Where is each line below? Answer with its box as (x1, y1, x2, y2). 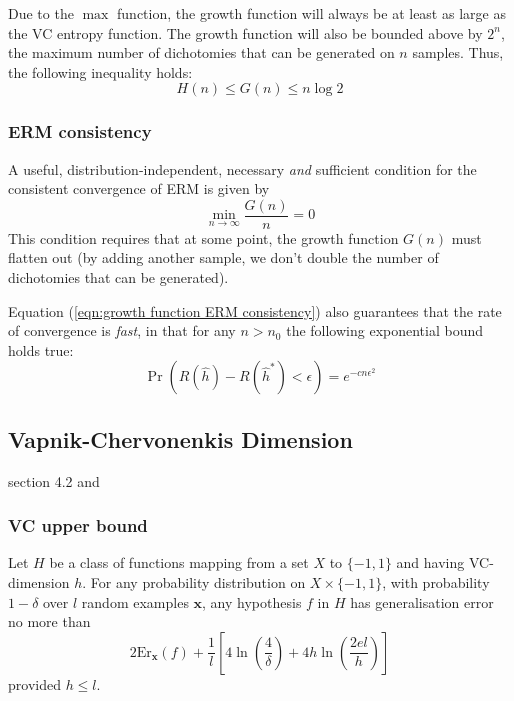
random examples (81, 591, 189, 612)
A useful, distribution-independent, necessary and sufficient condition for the (8, 158, 477, 179)
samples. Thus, (412, 42, 504, 63)
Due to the (8, 3, 74, 23)
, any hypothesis (202, 591, 302, 612)
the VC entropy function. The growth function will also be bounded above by (8, 22, 483, 43)
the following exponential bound (286, 320, 484, 341)
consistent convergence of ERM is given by (8, 178, 270, 199)
